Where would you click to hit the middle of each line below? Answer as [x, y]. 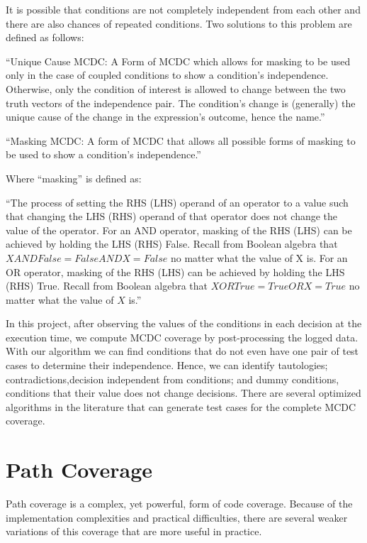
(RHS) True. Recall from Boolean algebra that [107, 286]
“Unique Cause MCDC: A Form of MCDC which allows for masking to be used [178, 61]
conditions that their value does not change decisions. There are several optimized [183, 393]
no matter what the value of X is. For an [259, 257]
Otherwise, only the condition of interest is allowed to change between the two [176, 88]
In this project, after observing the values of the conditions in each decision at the [184, 323]
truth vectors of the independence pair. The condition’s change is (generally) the [181, 103]
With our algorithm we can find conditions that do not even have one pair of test [182, 351]
